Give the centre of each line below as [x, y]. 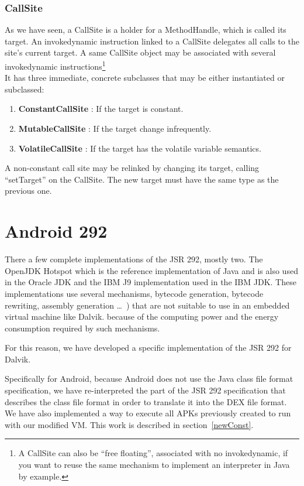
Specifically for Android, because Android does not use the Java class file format [149, 379]
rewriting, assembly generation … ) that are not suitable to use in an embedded [147, 305]
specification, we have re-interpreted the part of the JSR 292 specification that [145, 390]
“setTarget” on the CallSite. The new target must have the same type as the [142, 179]
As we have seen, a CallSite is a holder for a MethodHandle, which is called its [146, 30]
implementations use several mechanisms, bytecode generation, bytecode [134, 293]
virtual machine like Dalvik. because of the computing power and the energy [142, 316]
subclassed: [25, 89]
